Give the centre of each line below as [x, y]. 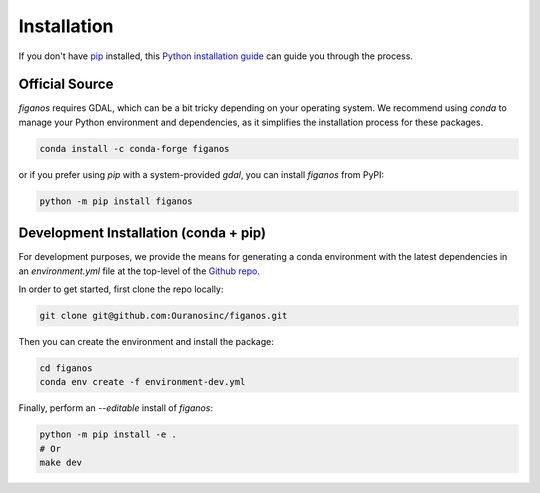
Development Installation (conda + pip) [142, 233]
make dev [61, 463]
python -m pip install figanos [116, 201]
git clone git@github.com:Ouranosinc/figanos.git [163, 316]
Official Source [66, 84]
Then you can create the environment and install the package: [146, 342]
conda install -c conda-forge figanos [134, 148]
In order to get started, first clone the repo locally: [121, 289]
